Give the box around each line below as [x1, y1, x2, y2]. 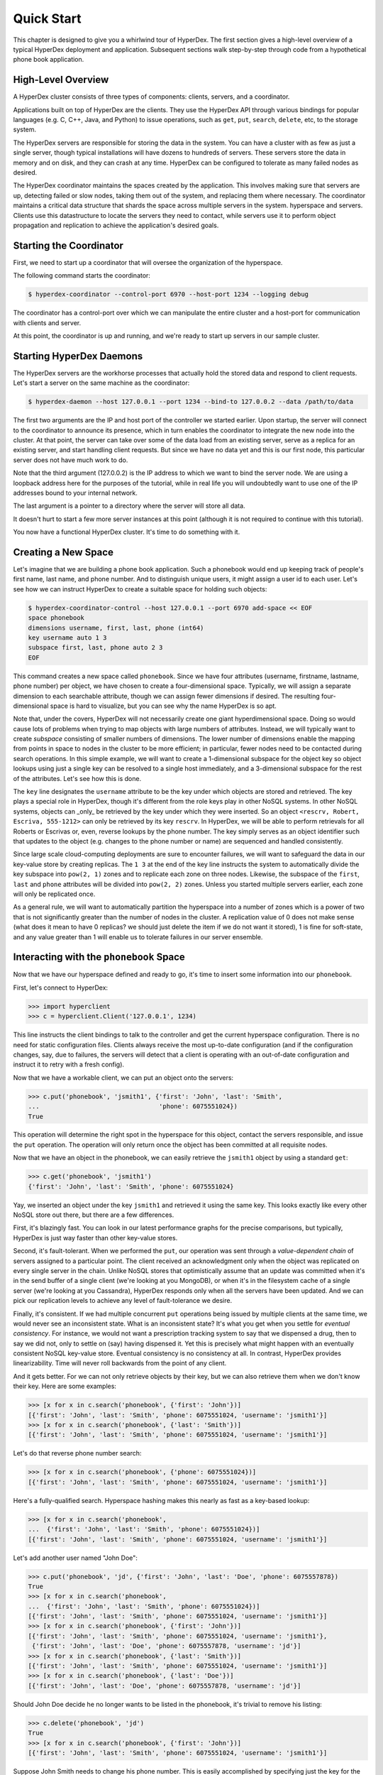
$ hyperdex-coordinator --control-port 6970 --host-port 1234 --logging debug [28, 290, 309, 298]
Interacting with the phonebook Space [13, 951, 186, 963]
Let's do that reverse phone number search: [13, 1449, 142, 1458]
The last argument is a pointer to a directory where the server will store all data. [13, 501, 245, 510]
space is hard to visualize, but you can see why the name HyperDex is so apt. [50, 701, 277, 710]
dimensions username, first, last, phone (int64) [28, 623, 204, 632]
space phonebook [28, 614, 85, 622]
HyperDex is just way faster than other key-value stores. [13, 1233, 178, 1242]
